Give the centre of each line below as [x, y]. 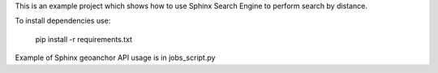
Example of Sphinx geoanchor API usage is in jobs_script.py [115, 58]
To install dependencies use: [63, 21]
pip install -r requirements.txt [84, 39]
